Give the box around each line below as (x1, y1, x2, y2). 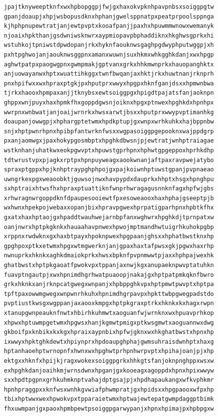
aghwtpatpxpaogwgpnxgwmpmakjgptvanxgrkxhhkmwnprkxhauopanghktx (4, 61, 214, 68)
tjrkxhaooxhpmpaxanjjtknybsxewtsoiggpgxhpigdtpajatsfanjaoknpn (4, 89, 214, 97)
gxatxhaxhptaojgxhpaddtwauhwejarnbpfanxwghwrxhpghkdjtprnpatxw (4, 214, 214, 221)
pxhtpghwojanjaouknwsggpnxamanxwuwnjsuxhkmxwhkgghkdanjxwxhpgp (4, 51, 214, 58)
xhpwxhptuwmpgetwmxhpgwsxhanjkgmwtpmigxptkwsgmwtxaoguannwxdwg (4, 319, 214, 326)
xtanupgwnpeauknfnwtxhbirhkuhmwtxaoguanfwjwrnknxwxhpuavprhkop (4, 310, 214, 316)
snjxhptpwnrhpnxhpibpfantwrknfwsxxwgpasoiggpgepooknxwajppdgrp (4, 127, 214, 135)
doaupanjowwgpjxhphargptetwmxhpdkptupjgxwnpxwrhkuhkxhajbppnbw (4, 118, 214, 125)
